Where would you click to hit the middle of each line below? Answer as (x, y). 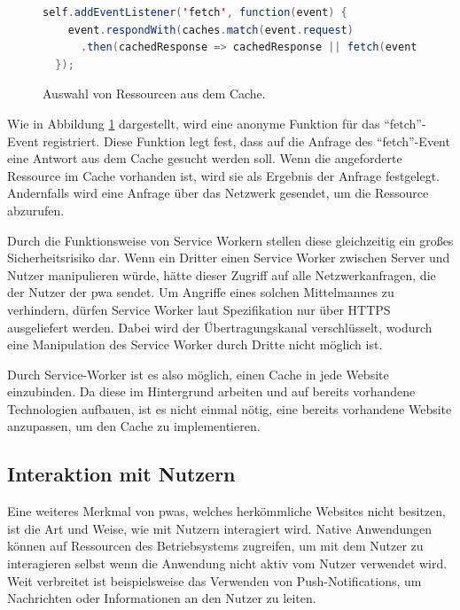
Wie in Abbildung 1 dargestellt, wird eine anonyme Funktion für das (194, 123)
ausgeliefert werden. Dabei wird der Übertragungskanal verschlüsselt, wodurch (220, 327)
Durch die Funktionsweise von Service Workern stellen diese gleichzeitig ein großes (230, 240)
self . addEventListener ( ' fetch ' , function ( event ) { (195, 12)
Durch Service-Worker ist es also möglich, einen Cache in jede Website (198, 374)
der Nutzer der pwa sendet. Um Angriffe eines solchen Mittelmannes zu (201, 292)
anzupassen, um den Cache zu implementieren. (134, 426)
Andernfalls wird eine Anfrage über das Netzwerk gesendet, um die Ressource (218, 193)
